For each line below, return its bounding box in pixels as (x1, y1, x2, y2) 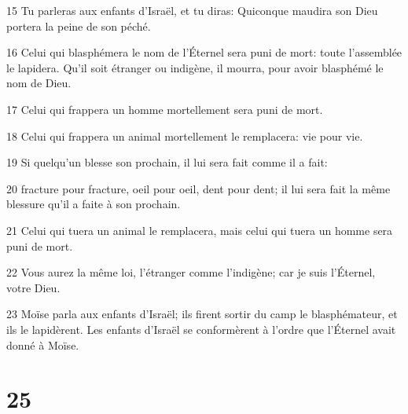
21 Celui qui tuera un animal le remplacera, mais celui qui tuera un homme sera (6, 222, 393, 238)
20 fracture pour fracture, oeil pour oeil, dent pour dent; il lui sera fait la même (6, 180, 391, 196)
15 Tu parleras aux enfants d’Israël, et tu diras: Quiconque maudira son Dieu (6, 2, 378, 18)
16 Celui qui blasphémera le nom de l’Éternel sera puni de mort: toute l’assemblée (6, 44, 402, 60)
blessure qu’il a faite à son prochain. (6, 196, 181, 212)
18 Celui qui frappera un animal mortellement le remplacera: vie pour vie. (6, 127, 363, 144)
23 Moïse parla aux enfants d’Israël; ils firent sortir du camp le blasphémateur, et (6, 306, 398, 322)
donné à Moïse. (6, 336, 79, 353)
